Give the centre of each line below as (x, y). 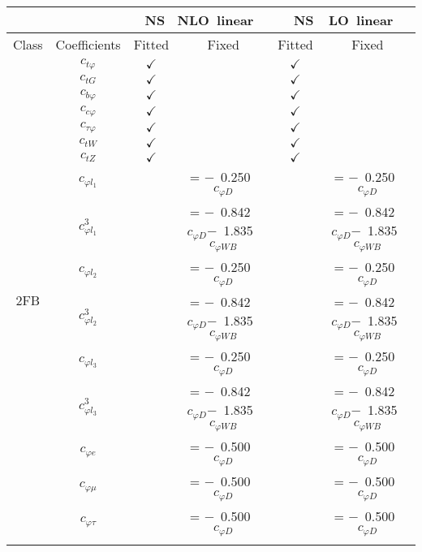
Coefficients (88, 44)
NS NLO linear (199, 20)
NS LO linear (343, 20)
